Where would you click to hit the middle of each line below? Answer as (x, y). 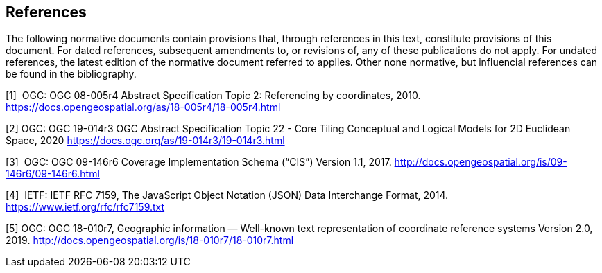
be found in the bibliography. (71, 74)
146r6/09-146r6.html (53, 174)
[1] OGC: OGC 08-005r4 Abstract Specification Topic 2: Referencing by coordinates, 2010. (213, 96)
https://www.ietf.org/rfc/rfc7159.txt (85, 207)
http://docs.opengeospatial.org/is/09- (481, 162)
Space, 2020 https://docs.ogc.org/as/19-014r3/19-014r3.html (145, 141)
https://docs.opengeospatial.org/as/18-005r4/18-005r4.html (143, 107)
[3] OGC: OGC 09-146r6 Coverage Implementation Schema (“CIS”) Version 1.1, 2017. (199, 162)
